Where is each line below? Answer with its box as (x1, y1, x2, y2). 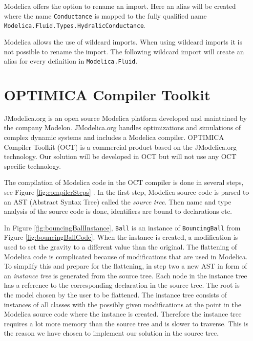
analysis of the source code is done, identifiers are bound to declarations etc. (4, 206, 232, 216)
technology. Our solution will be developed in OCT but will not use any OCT (4, 151, 236, 161)
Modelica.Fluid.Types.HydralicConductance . (4, 20, 146, 30)
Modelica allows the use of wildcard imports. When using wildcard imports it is (4, 36, 242, 46)
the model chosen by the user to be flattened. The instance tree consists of (4, 290, 227, 300)
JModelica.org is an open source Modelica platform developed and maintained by (4, 113, 247, 123)
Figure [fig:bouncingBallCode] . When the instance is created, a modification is (4, 232, 238, 242)
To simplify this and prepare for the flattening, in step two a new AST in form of (4, 261, 247, 271)
